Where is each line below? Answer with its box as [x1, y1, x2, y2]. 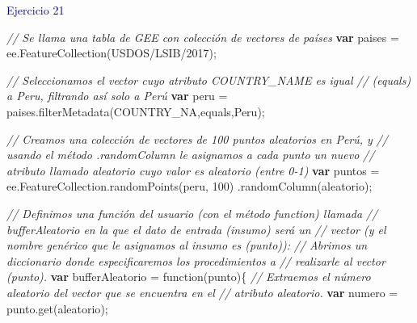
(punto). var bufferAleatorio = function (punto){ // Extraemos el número [6, 268, 371, 285]
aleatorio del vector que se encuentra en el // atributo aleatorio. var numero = [6, 283, 398, 300]
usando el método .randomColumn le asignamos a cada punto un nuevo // [6, 146, 375, 163]
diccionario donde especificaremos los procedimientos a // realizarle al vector [6, 252, 385, 269]
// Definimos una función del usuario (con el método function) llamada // [6, 204, 378, 221]
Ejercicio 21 [6, 2, 65, 18]
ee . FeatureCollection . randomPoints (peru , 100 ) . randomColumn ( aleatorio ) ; [6, 178, 373, 195]
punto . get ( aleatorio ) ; [6, 300, 108, 317]
